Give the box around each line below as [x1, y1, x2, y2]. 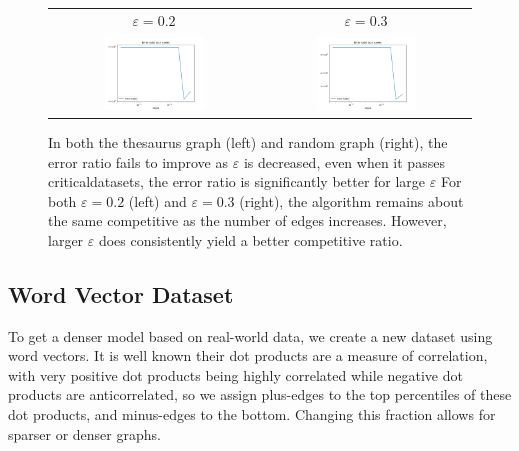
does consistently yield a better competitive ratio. [98, 229, 403, 250]
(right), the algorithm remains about [239, 190, 464, 211]
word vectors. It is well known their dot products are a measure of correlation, [8, 345, 488, 366]
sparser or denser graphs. [8, 423, 161, 444]
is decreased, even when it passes [243, 151, 445, 172]
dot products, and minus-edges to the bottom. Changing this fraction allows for [8, 404, 496, 425]
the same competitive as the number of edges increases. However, [48, 210, 447, 231]
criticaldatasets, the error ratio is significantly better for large [48, 171, 426, 192]
